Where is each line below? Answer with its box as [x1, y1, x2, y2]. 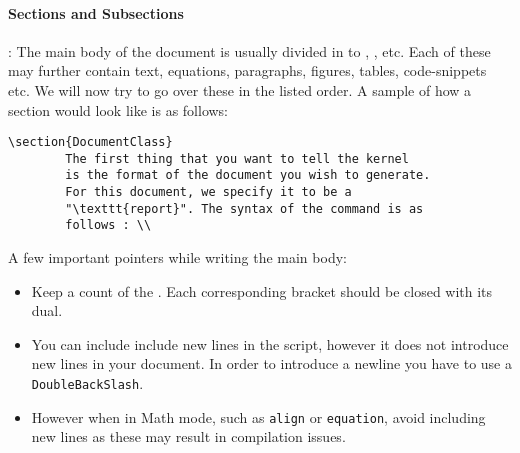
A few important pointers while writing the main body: [8, 247, 347, 268]
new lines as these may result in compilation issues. [31, 426, 346, 447]
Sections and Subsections [8, 2, 184, 23]
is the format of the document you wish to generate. [65, 168, 431, 183]
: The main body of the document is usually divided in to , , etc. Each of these [8, 40, 491, 61]
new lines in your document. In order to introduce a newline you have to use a [31, 353, 512, 374]
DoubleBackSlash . [31, 373, 144, 394]
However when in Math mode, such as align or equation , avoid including [31, 406, 486, 427]
